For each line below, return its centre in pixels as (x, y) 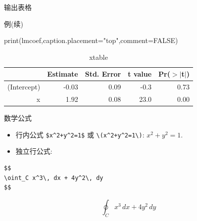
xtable (98, 57)
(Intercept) (24, 87)
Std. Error (103, 74)
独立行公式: (34, 151)
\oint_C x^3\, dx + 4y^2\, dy (54, 178)
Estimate (63, 74)
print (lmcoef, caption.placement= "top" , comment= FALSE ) (91, 40)
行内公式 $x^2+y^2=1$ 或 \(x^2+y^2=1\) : (80, 134)
